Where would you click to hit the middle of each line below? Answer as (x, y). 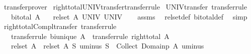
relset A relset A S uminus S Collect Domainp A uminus (107, 46)
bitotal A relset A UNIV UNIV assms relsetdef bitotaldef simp (129, 16)
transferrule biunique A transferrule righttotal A (90, 36)
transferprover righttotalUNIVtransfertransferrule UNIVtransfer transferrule (125, 6)
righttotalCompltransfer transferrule (60, 26)
